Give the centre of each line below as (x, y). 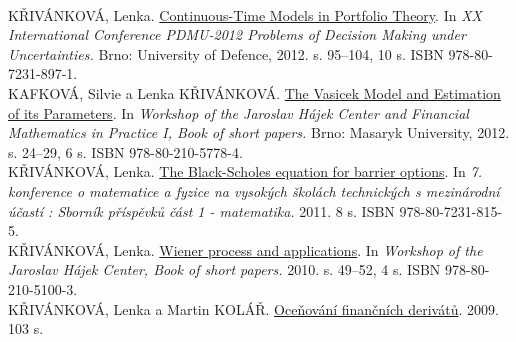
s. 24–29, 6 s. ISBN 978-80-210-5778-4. (125, 151)
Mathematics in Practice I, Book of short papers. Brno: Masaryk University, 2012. (259, 132)
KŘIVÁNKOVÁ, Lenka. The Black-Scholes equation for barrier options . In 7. (245, 171)
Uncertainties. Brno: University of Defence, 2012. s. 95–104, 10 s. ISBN (226, 53)
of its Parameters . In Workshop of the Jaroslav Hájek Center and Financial (238, 112)
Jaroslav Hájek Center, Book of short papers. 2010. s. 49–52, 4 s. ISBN (224, 269)
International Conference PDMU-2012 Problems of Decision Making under (237, 34)
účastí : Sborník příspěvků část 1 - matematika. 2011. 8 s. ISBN (201, 210)
